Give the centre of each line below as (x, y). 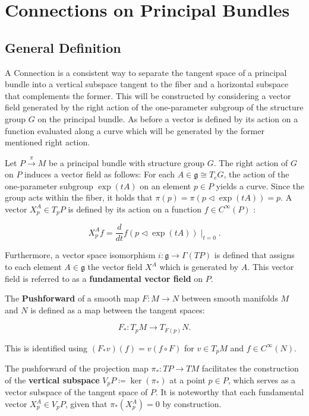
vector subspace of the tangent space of (76, 392)
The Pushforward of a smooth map (72, 298)
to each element (33, 267)
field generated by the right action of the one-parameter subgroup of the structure (154, 107)
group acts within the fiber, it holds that (79, 197)
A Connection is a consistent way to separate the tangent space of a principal (146, 72)
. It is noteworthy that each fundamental (230, 392)
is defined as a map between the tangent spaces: (118, 309)
